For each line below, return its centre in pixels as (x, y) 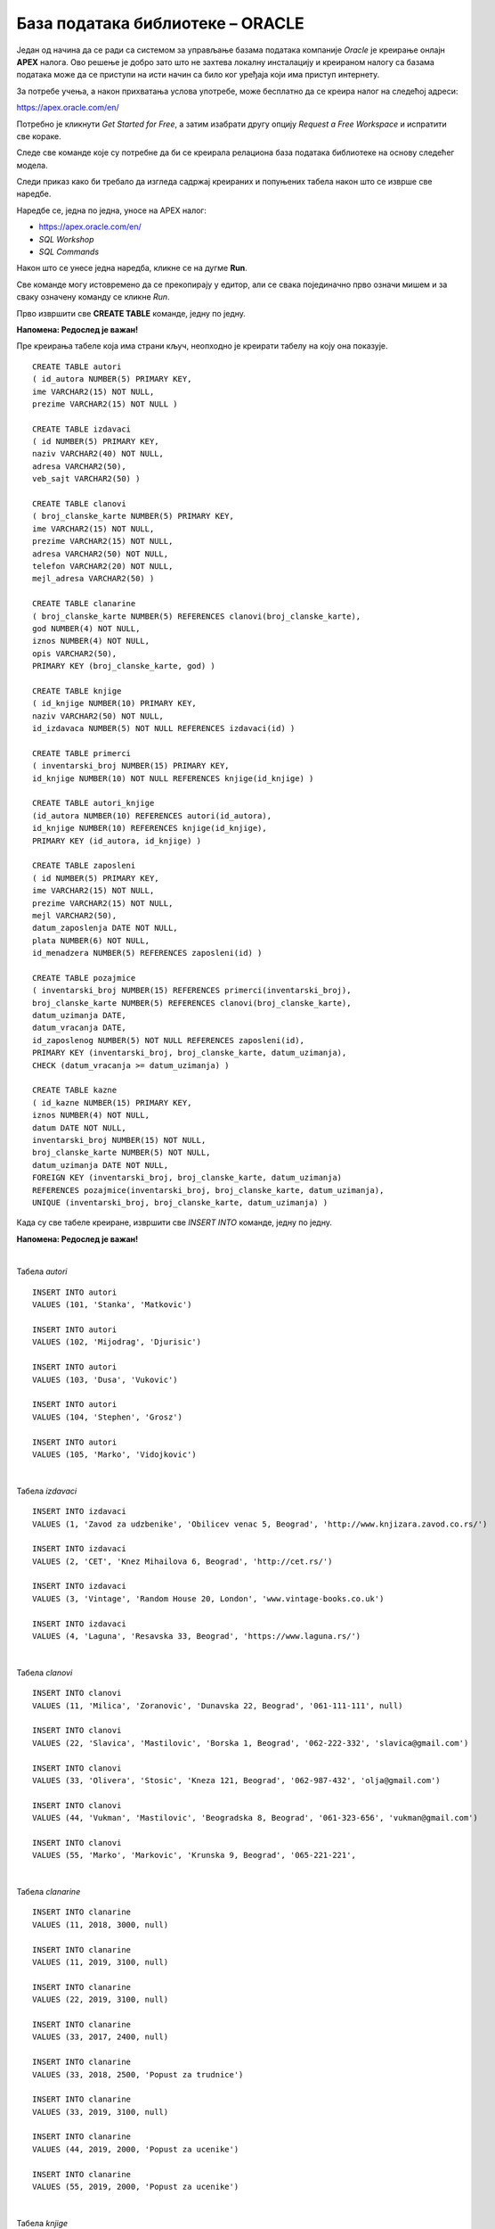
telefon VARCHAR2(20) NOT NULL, (103, 566)
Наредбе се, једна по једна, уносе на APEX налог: (111, 210)
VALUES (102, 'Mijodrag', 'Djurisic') (117, 1342)
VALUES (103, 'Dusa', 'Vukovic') (105, 1379)
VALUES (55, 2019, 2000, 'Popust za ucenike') (136, 2187)
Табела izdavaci (47, 1491)
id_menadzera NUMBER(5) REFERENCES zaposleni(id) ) (147, 953)
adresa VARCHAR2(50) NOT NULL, (101, 554)
